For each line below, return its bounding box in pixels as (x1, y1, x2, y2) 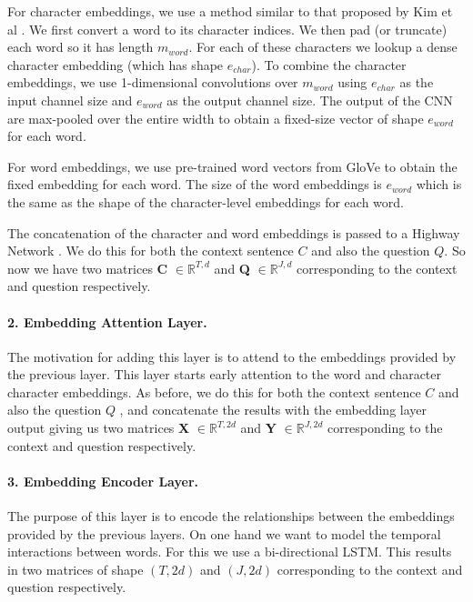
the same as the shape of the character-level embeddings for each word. (7, 192, 404, 211)
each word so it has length (7, 37, 154, 56)
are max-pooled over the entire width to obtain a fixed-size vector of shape (7, 108, 424, 127)
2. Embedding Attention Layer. (7, 312, 207, 331)
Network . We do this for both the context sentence (7, 241, 294, 260)
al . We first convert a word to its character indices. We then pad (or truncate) (7, 19, 448, 38)
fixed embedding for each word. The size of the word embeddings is (7, 175, 382, 194)
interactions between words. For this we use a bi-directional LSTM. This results (7, 542, 452, 561)
